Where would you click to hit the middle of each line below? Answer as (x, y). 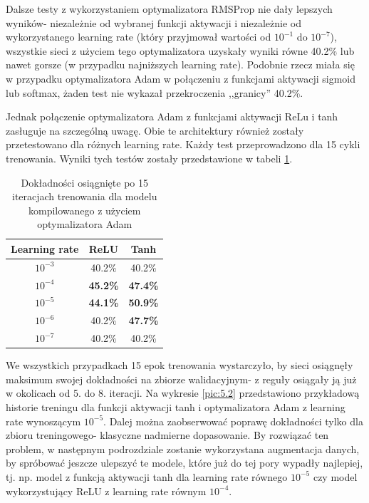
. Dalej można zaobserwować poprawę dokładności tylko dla (233, 421)
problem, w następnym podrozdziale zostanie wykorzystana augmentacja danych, (183, 448)
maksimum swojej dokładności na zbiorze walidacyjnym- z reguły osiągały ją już (181, 379)
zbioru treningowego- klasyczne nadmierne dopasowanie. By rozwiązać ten (167, 435)
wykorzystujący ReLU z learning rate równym (106, 491)
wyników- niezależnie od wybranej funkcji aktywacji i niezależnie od (154, 22)
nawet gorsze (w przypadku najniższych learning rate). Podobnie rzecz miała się (180, 64)
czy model (335, 476)
